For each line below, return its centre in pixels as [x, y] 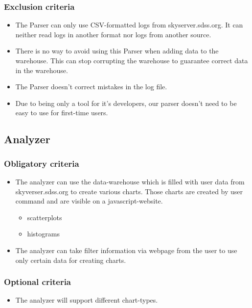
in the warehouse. [42, 70]
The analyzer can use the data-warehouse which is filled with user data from [130, 181]
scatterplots [45, 217]
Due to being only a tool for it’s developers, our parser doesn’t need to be [126, 103]
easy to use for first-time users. [62, 113]
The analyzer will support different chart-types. [87, 300]
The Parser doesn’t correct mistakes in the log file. [91, 87]
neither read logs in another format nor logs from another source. [113, 34]
